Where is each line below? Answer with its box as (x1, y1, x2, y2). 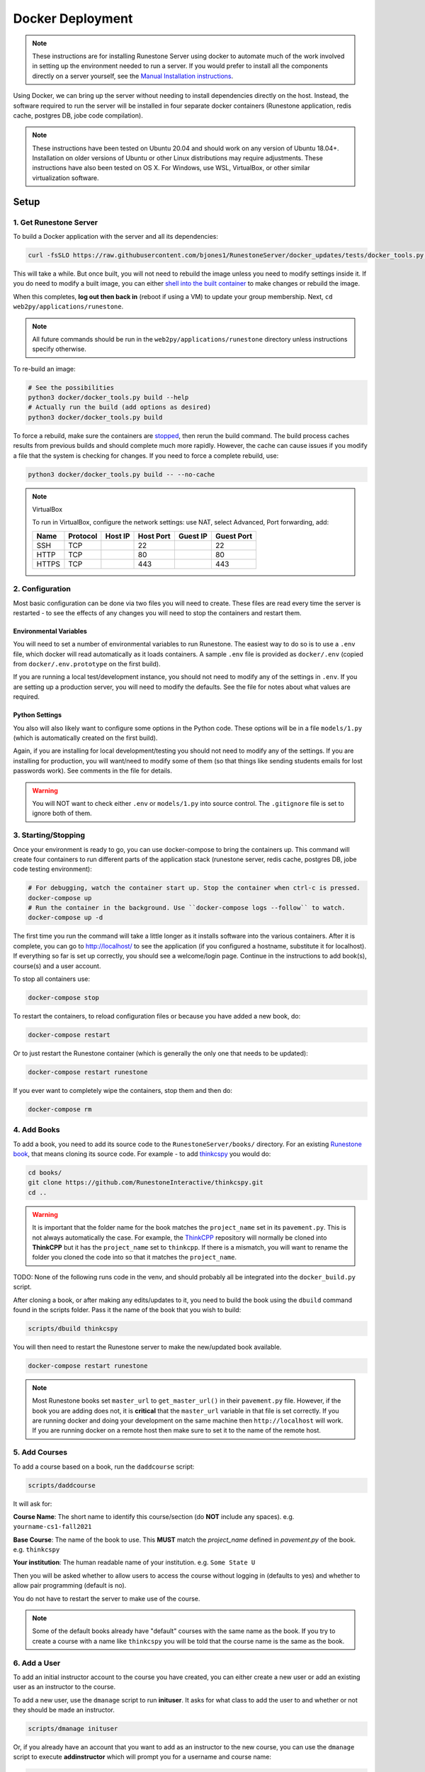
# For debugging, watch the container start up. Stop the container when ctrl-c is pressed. (28, 884, 361, 892)
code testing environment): (13, 865, 92, 873)
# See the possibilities (28, 383, 115, 391)
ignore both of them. (32, 809, 92, 818)
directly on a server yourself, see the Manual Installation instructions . (32, 72, 234, 80)
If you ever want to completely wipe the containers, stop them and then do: (13, 1086, 233, 1094)
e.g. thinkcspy (13, 1545, 60, 1554)
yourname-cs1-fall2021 (13, 1523, 92, 1531)
